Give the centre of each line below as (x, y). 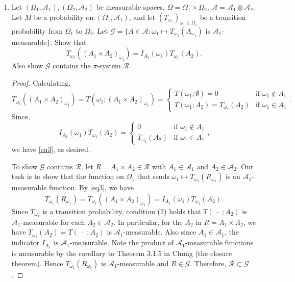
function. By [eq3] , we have (91, 187)
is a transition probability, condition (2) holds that (122, 211)
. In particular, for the (148, 222)
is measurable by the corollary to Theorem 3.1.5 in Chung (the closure (122, 253)
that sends (153, 176)
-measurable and (143, 263)
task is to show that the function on (68, 176)
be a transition (223, 17)
